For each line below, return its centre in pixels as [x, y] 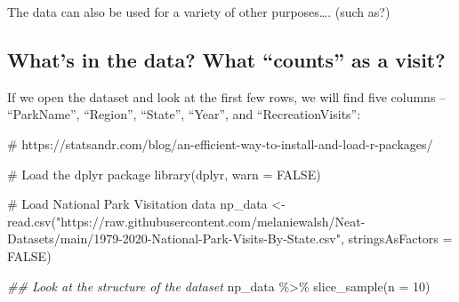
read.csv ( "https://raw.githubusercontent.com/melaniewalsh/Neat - [186, 221]
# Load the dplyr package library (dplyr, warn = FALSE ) [164, 174]
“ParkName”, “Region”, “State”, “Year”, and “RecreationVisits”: [184, 114]
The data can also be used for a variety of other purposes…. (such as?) [199, 12]
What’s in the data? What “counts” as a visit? [226, 59]
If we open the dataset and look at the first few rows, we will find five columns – [227, 96]
